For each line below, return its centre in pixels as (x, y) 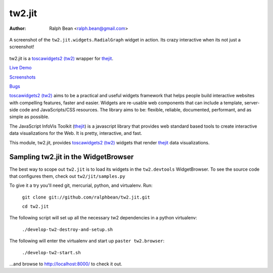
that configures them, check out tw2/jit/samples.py (67, 176)
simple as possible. (29, 117)
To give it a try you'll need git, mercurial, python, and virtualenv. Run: (81, 185)
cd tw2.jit (35, 207)
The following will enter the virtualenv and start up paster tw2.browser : (87, 241)
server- (252, 103)
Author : (18, 28)
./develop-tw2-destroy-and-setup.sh (67, 229)
